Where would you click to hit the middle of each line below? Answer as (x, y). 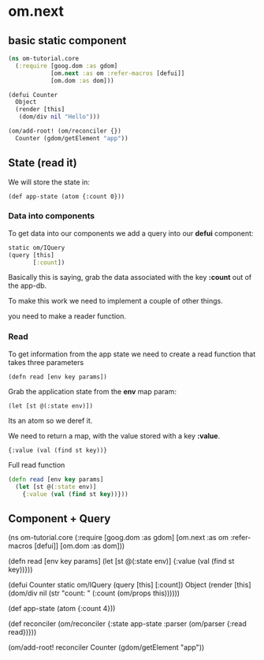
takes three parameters (46, 362)
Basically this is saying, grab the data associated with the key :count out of (130, 278)
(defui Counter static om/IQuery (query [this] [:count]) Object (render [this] (130, 585)
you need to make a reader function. (67, 316)
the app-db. (28, 285)
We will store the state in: (49, 182)
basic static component (67, 41)
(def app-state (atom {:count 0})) (67, 196)
